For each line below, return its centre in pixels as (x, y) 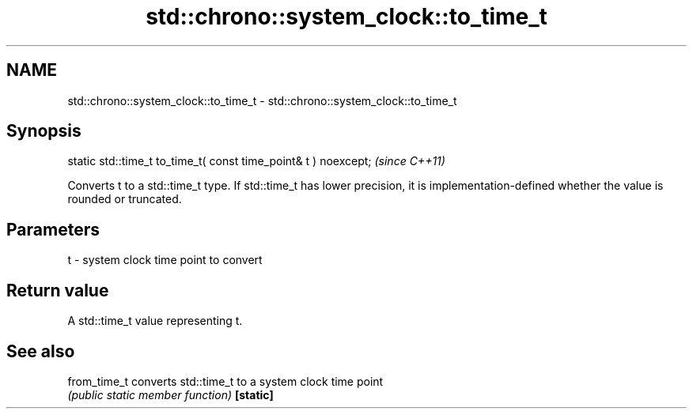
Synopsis (44, 131)
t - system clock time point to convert (165, 260)
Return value (58, 290)
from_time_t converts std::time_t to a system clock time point (225, 381)
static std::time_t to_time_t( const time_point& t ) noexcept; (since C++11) (256, 161)
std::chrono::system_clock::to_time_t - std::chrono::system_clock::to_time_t (262, 100)
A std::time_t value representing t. (155, 321)
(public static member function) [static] (170, 394)
